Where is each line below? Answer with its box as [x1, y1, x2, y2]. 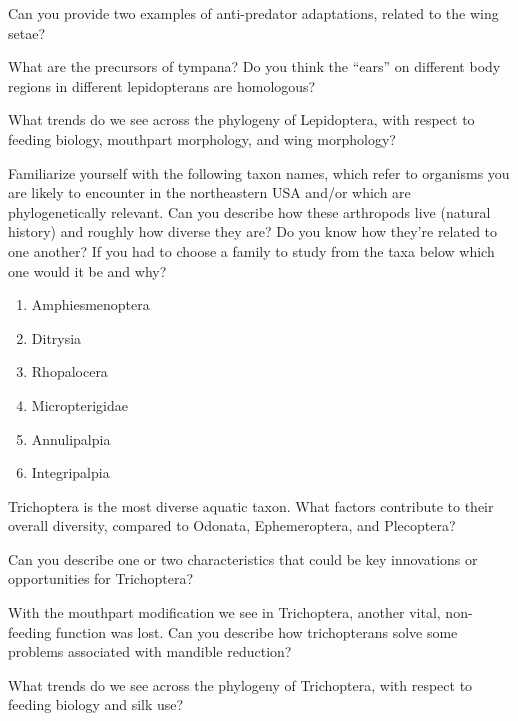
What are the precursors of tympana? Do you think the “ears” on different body [8, 56, 501, 77]
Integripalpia [31, 462, 110, 483]
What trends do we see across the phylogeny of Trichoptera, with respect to [8, 674, 473, 695]
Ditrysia [31, 327, 82, 348]
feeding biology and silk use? [8, 694, 184, 715]
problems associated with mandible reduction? [8, 641, 292, 662]
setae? [8, 22, 46, 43]
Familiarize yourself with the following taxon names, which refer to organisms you [8, 162, 510, 183]
